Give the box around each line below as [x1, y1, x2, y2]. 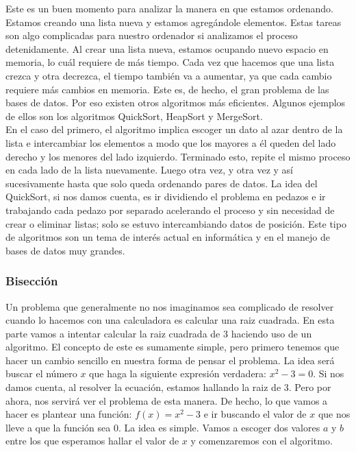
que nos [318, 407, 351, 421]
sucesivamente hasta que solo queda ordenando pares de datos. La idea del [5, 176, 318, 190]
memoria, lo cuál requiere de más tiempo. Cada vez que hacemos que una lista [5, 55, 335, 69]
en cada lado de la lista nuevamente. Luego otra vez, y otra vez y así [5, 163, 293, 177]
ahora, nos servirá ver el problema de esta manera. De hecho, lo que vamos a [5, 393, 328, 407]
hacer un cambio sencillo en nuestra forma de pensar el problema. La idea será [5, 353, 335, 367]
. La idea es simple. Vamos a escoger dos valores [118, 420, 320, 434]
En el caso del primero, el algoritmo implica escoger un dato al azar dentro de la [5, 122, 343, 136]
